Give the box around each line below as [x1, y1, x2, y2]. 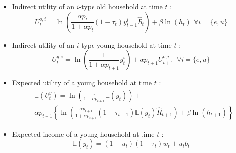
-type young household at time [79, 39, 172, 50]
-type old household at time [79, 1, 163, 11]
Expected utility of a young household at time [12, 77, 152, 88]
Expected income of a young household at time [12, 128, 155, 139]
